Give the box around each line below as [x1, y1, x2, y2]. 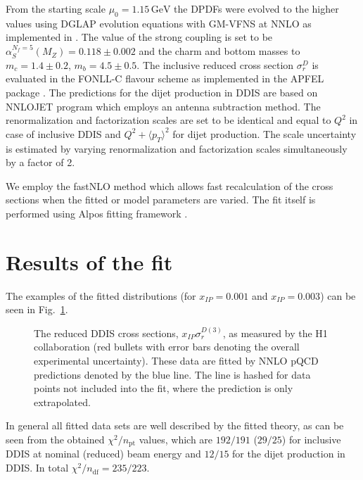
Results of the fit [6, 247, 173, 276]
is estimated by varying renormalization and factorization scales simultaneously [6, 141, 348, 156]
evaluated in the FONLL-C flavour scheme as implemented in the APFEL [6, 71, 324, 86]
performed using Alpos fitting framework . [6, 206, 188, 220]
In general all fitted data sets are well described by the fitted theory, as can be [6, 418, 344, 433]
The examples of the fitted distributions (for [6, 288, 196, 303]
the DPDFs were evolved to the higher [174, 1, 339, 15]
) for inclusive [281, 432, 341, 446]
